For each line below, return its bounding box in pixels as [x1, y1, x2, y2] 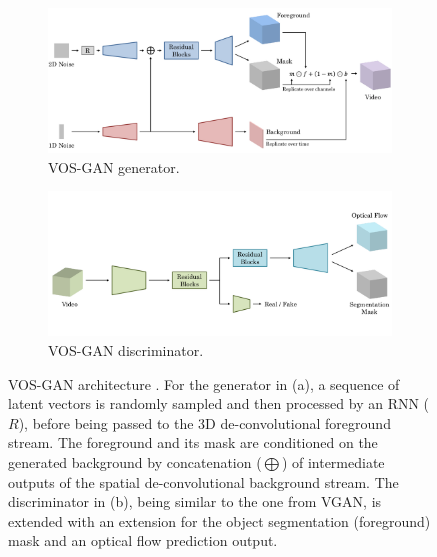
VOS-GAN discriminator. [48, 340, 204, 361]
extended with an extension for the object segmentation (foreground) [8, 510, 431, 531]
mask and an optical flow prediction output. [8, 530, 278, 551]
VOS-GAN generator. [48, 156, 180, 177]
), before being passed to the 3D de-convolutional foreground [18, 412, 391, 433]
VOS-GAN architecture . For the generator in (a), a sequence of [8, 373, 400, 394]
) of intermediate [281, 452, 385, 472]
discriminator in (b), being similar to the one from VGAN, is [8, 491, 382, 512]
